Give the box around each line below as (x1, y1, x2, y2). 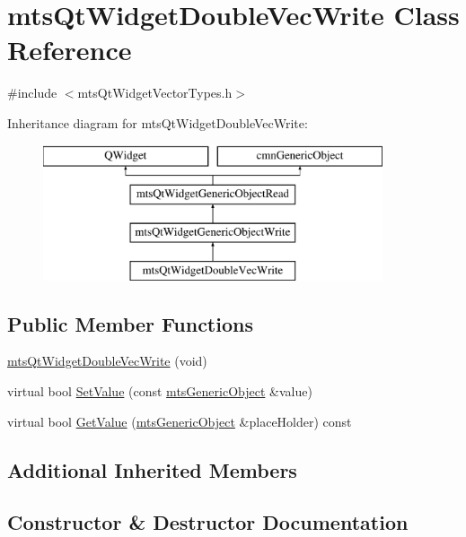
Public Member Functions (7, 309, 253, 337)
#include (7, 83, 57, 102)
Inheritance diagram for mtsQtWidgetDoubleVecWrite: (7, 113, 308, 132)
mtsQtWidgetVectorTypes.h (77, 83, 233, 102)
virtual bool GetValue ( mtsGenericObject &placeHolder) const (7, 411, 352, 430)
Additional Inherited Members (7, 455, 297, 483)
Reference (7, 31, 132, 68)
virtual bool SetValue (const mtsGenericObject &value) (7, 382, 312, 401)
